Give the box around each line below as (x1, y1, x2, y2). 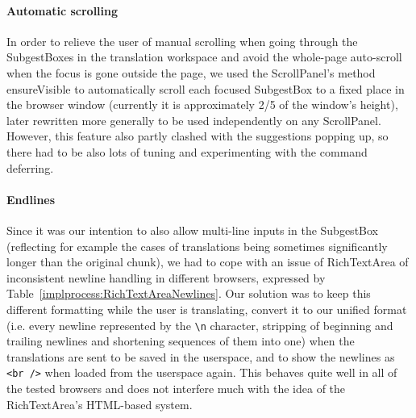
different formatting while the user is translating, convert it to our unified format (6, 300, 407, 317)
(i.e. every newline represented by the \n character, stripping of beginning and (6, 316, 393, 333)
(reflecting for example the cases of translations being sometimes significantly (6, 237, 388, 254)
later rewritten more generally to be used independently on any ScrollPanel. (6, 111, 381, 128)
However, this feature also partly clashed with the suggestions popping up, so (6, 127, 389, 144)
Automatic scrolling (6, 2, 119, 19)
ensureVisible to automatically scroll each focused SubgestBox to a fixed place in (6, 80, 405, 97)
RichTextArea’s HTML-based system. (6, 395, 193, 412)
